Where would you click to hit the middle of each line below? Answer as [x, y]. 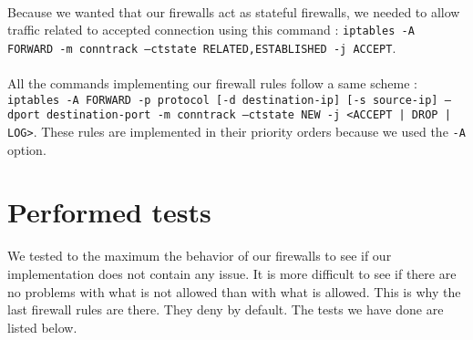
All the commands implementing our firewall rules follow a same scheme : [212, 83]
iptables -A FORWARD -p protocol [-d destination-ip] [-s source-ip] [223, 100]
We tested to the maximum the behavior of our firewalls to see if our [200, 256]
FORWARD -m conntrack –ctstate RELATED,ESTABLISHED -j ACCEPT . [202, 47]
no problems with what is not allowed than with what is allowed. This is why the [234, 291]
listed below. [42, 327]
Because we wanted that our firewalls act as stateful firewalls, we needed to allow [234, 11]
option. [27, 149]
